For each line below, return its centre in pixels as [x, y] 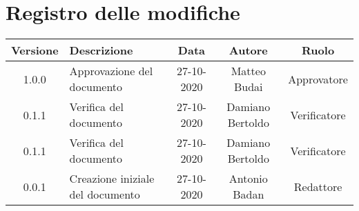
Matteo [248, 71]
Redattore [318, 186]
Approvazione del [111, 71]
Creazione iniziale [112, 179]
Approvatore [318, 79]
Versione [35, 50]
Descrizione [101, 50]
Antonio [248, 179]
